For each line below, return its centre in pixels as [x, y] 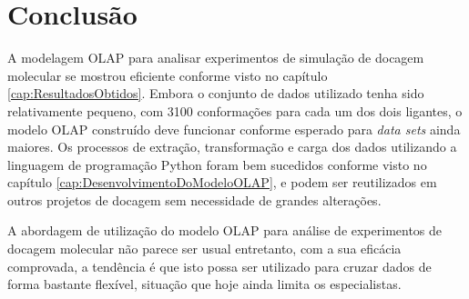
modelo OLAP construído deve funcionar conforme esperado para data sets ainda [234, 129]
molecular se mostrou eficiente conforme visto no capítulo [168, 75]
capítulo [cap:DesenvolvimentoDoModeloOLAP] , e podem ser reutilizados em [222, 182]
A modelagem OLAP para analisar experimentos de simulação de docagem [216, 58]
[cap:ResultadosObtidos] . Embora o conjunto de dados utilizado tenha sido [216, 93]
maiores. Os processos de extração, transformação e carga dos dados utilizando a [232, 147]
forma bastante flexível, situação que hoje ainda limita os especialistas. [204, 284]
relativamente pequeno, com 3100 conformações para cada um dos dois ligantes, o [235, 110]
